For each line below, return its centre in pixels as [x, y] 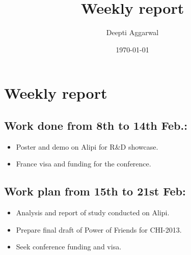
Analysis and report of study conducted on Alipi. [93, 212]
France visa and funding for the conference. [84, 164]
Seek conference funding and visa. [69, 247]
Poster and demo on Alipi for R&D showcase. [87, 146]
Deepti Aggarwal [132, 32]
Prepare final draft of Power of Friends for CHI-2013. [99, 229]
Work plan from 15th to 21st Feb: [95, 191]
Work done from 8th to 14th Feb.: [96, 125]
